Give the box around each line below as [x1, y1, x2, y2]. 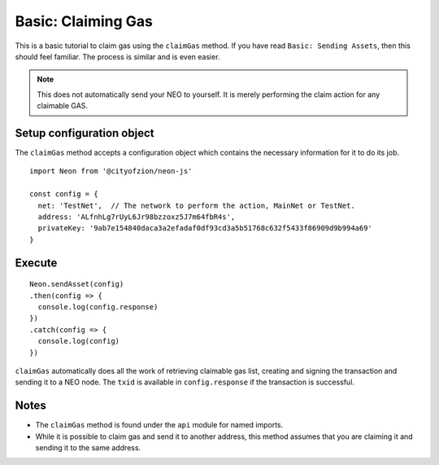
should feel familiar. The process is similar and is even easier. [15, 51, 220, 61]
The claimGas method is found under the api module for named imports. [35, 420, 284, 430]
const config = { [29, 190, 98, 199]
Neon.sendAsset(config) [29, 279, 124, 289]
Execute [15, 256, 58, 270]
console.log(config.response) [37, 302, 159, 311]
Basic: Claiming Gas [15, 12, 154, 30]
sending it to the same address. [35, 442, 141, 452]
